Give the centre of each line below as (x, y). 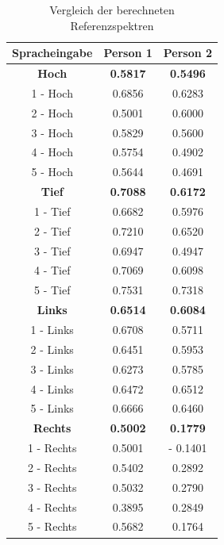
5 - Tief (52, 290)
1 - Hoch (52, 92)
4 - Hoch (52, 152)
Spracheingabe (52, 53)
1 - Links (52, 329)
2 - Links (52, 349)
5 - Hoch (52, 172)
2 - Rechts (52, 467)
